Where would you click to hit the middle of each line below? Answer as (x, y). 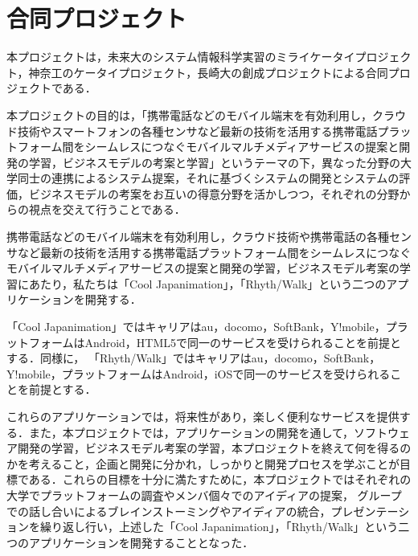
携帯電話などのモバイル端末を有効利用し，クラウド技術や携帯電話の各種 (198, 237)
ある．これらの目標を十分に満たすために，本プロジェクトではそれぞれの (220, 479)
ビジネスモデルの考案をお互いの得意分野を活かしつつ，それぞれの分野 (214, 193)
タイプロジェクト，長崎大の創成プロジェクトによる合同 (242, 72)
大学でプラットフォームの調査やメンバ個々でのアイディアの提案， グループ (204, 495)
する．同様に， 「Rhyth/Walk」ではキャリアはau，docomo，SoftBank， (194, 358)
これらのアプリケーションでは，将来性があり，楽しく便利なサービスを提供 (203, 416)
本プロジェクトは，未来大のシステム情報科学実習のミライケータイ (181, 57)
